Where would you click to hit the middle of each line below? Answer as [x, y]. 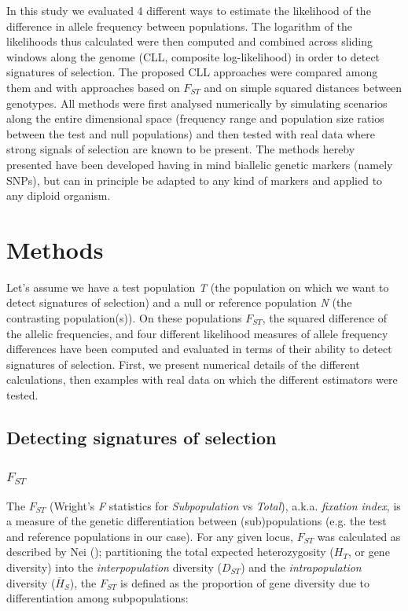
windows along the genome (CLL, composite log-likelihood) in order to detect [193, 56]
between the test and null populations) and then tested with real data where [191, 133]
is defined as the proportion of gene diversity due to [245, 582]
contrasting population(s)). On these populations [124, 318]
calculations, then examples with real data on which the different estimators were [202, 379]
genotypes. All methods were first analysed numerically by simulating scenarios [197, 103]
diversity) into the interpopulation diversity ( [114, 567]
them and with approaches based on [93, 87]
